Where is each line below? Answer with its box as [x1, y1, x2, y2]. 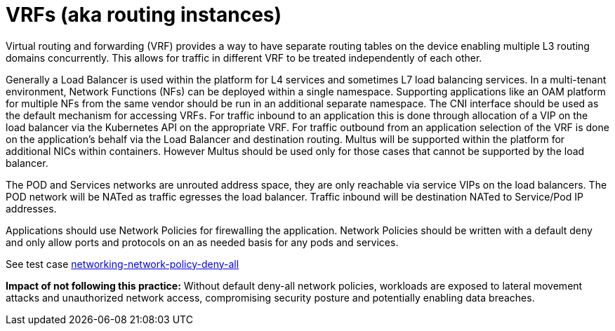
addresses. [6, 202, 57, 215]
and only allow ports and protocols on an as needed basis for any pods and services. [6, 236, 399, 248]
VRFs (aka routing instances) [6, 3, 282, 27]
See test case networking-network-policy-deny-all [6, 257, 239, 270]
